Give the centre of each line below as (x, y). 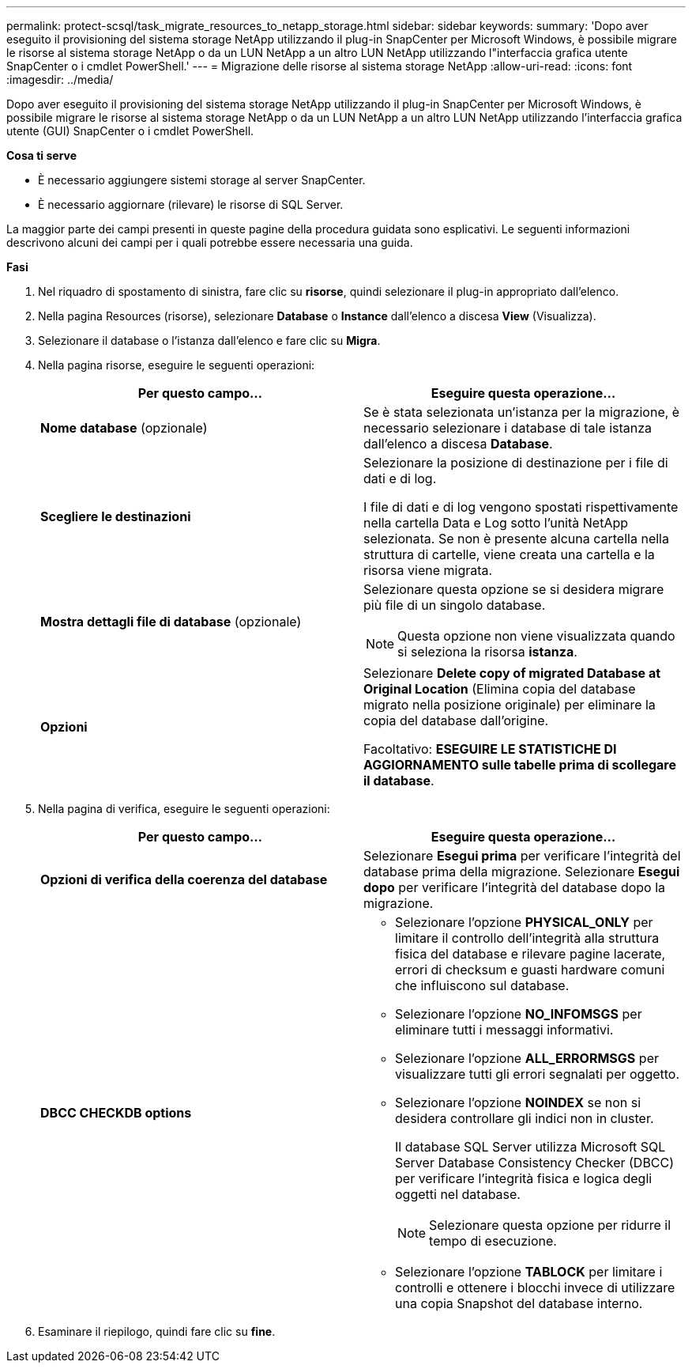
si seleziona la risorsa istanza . (487, 652)
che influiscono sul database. (482, 985)
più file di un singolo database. (455, 605)
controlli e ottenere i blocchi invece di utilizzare (535, 1288)
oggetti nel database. (458, 1194)
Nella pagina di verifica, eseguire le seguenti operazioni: (184, 809)
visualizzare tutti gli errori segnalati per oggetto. (538, 1074)
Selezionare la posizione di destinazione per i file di (516, 463)
